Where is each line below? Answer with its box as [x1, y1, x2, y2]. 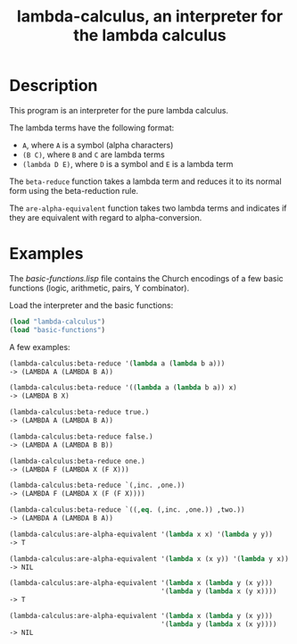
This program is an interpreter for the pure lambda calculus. [9, 105, 229, 115]
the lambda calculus [73, 25, 227, 46]
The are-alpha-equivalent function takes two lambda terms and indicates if [9, 203, 287, 213]
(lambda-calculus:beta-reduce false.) [9, 431, 153, 441]
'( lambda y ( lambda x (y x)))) [161, 587, 277, 596]
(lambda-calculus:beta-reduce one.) [9, 456, 145, 465]
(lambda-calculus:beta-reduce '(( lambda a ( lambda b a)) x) [9, 383, 238, 392]
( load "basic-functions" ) [9, 325, 105, 334]
